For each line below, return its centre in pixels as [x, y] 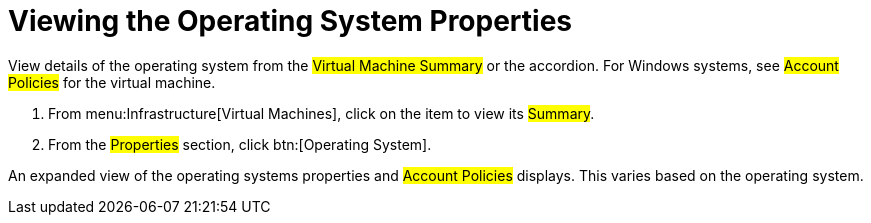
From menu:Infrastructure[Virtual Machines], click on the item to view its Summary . [321, 113]
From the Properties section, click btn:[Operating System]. [240, 144]
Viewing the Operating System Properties [290, 21]
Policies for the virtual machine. [112, 82]
